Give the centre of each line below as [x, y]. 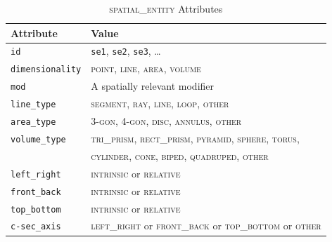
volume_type [38, 139]
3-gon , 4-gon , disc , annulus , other [166, 121]
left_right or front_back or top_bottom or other [206, 226]
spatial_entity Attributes [166, 8]
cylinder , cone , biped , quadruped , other [180, 155]
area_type [33, 122]
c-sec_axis [36, 227]
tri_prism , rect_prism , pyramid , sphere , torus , [195, 138]
